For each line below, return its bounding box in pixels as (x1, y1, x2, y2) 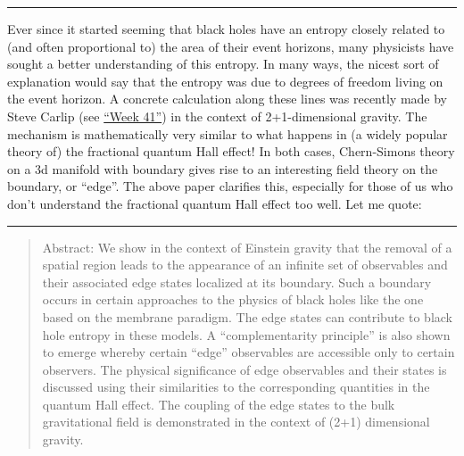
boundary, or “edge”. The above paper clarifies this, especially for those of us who (7, 177, 453, 195)
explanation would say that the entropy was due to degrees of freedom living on (7, 71, 443, 90)
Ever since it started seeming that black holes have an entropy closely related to (7, 20, 445, 37)
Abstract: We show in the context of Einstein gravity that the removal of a (42, 237, 452, 256)
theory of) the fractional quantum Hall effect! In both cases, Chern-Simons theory (7, 142, 455, 161)
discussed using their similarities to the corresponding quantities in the (42, 377, 430, 396)
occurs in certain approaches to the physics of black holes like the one (42, 290, 424, 309)
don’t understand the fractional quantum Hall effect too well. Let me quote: (7, 194, 422, 212)
